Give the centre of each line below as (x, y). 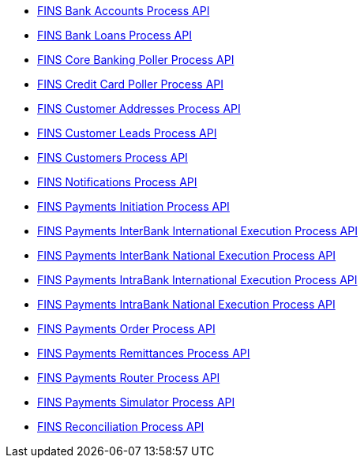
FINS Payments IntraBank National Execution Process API (186, 304)
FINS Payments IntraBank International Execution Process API (197, 280)
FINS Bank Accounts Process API (124, 11)
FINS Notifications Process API (117, 182)
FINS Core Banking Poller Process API (136, 60)
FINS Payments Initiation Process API (133, 206)
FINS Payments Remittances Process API (144, 353)
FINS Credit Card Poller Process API (131, 84)
